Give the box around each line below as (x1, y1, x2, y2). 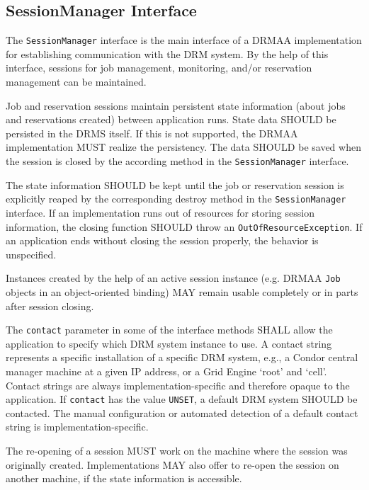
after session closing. (6, 298, 94, 313)
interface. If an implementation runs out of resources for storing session (6, 205, 314, 220)
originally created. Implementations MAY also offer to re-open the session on (6, 457, 339, 472)
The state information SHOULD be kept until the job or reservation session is (6, 177, 344, 192)
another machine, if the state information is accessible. (6, 471, 242, 486)
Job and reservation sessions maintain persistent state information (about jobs (6, 98, 346, 113)
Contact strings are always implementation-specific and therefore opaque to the (6, 377, 350, 392)
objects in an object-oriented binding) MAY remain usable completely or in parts (6, 285, 358, 300)
